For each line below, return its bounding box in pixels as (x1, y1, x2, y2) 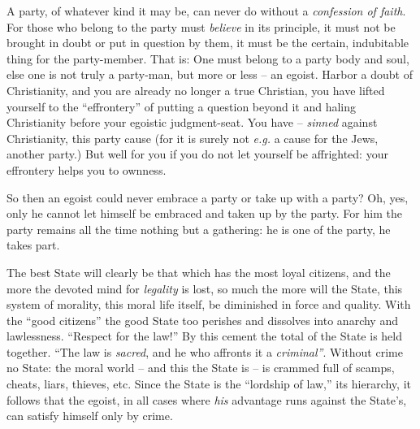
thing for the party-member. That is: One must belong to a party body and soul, (6, 50, 409, 67)
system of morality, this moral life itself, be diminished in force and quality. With (6, 296, 411, 313)
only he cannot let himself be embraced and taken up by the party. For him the (6, 205, 402, 222)
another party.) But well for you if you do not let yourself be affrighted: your (6, 145, 388, 162)
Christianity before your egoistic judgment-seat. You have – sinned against (6, 114, 378, 131)
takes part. (6, 236, 60, 253)
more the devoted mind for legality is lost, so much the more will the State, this (6, 279, 403, 297)
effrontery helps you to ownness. (6, 161, 167, 178)
